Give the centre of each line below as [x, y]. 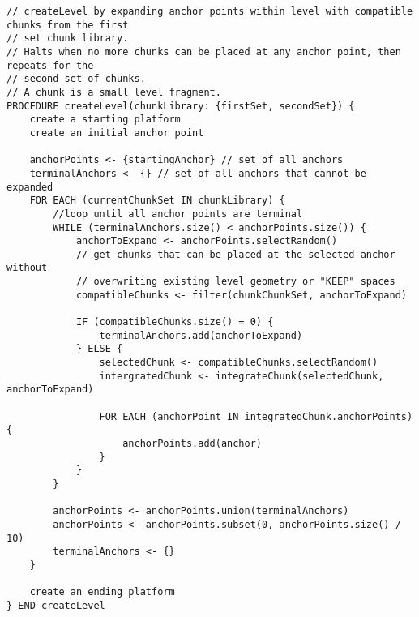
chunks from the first [68, 25]
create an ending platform [102, 592]
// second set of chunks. [76, 79]
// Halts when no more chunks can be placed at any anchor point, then [204, 51]
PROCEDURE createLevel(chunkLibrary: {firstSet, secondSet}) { [181, 106]
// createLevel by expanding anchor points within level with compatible [210, 11]
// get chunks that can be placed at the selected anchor [235, 254]
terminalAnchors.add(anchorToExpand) [201, 335]
